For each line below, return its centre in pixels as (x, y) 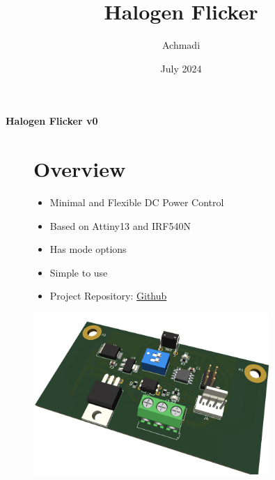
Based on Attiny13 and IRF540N (120, 225)
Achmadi (181, 45)
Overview (80, 169)
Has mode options (88, 249)
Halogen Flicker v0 (52, 121)
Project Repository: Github (108, 296)
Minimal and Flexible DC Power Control (137, 202)
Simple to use (79, 272)
